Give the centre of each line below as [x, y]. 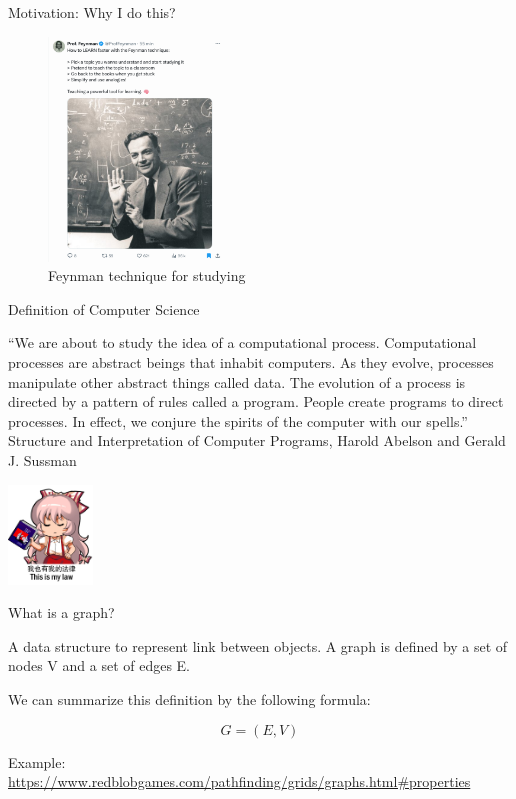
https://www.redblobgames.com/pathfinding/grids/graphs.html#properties [239, 781]
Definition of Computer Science [104, 308]
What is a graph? [61, 612]
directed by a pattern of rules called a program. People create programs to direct [256, 401]
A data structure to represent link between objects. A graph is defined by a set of [258, 645]
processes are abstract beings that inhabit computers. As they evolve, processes [251, 361]
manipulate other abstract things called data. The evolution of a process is [237, 381]
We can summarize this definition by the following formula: [189, 698]
